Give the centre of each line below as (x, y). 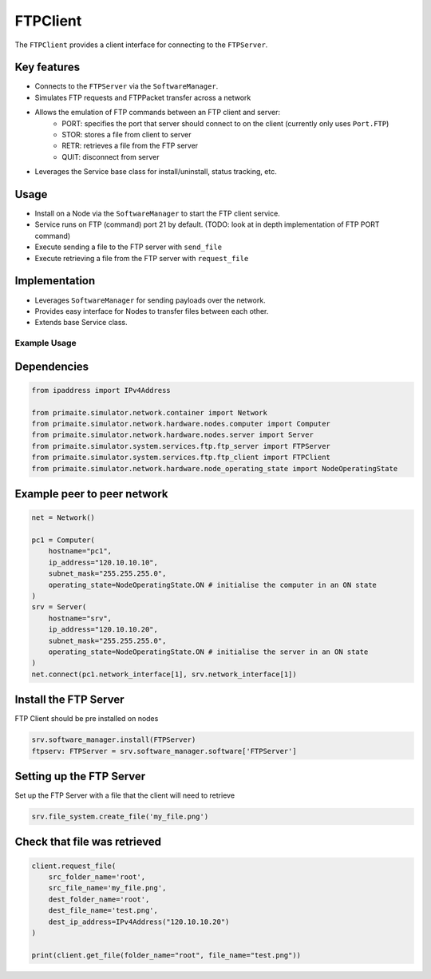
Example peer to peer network (91, 494)
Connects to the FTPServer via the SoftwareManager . (127, 86)
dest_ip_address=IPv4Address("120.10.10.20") (139, 922)
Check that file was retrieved (88, 842)
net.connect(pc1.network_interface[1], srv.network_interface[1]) (164, 674)
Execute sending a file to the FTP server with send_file (129, 247)
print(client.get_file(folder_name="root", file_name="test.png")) (166, 955)
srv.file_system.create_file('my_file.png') (120, 817)
